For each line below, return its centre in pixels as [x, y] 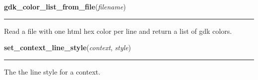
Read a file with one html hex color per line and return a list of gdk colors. [118, 31]
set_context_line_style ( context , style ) [68, 47]
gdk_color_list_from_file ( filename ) [65, 6]
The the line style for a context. [52, 71]
